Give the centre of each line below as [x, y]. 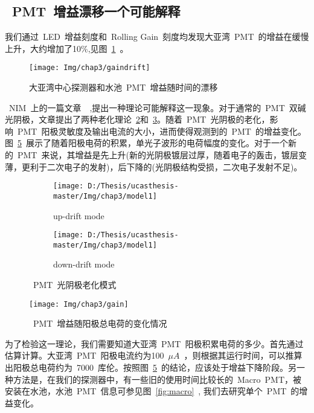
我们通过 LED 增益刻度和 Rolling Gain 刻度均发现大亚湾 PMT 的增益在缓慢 [157, 37]
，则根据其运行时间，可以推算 [243, 355]
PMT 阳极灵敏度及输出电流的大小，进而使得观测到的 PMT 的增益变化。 [162, 131]
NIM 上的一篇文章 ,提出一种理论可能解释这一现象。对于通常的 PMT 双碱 [157, 107]
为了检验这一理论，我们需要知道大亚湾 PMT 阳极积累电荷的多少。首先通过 [154, 343]
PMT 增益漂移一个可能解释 [96, 11]
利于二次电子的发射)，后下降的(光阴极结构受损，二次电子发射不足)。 [166, 166]
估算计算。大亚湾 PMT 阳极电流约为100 [85, 355]
